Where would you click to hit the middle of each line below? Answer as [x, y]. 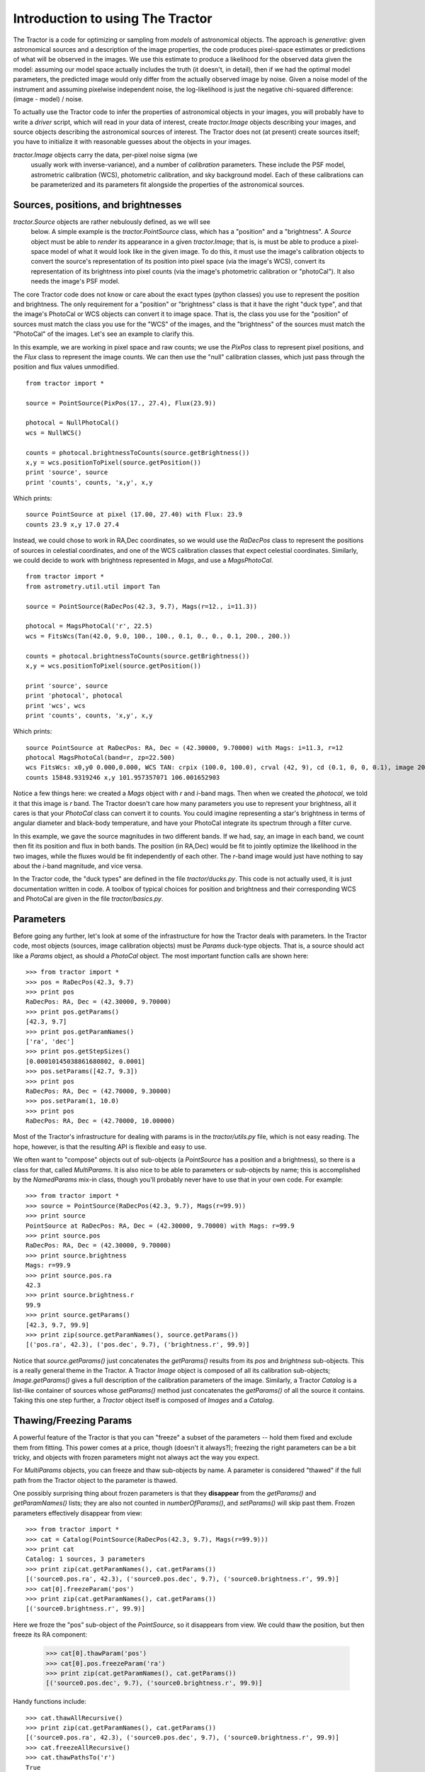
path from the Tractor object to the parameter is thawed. [95, 1480]
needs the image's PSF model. [75, 281]
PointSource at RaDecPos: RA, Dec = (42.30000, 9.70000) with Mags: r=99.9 [160, 1226]
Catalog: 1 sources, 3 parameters [85, 1559]
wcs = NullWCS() [54, 433]
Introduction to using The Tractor [113, 18]
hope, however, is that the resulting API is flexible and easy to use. [110, 1146]
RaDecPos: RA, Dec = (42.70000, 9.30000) [98, 1091]
